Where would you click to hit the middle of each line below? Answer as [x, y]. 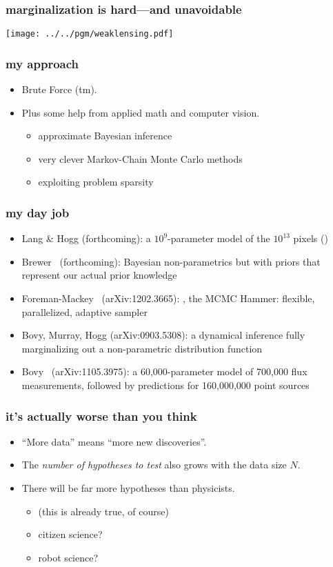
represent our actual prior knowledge [99, 275]
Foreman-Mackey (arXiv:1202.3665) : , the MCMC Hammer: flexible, [168, 298]
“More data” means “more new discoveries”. [114, 441]
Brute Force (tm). [59, 89]
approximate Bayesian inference [105, 136]
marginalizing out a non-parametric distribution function [142, 348]
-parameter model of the [219, 238]
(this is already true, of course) [103, 511]
